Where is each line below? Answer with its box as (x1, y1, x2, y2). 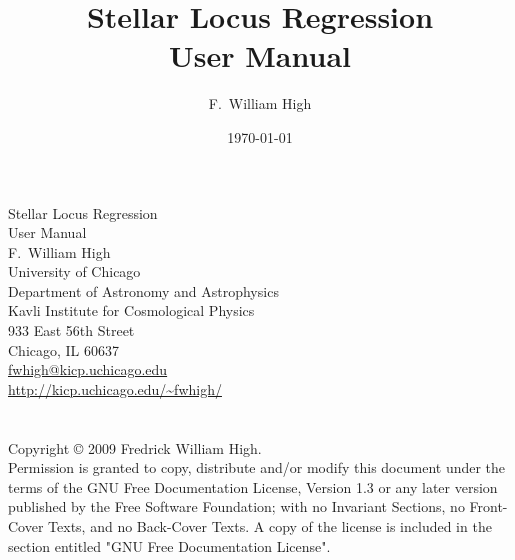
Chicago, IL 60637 (8, 339, 120, 360)
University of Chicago (8, 261, 141, 282)
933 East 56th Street (8, 320, 135, 341)
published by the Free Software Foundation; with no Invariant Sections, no (8, 496, 465, 517)
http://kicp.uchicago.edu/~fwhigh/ (8, 378, 222, 399)
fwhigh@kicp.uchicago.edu (8, 359, 168, 380)
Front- (469, 496, 508, 517)
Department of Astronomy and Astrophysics (8, 280, 279, 301)
